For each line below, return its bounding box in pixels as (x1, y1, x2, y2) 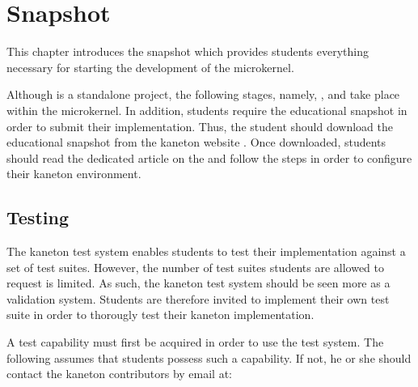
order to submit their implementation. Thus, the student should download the (6, 117, 394, 134)
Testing (6, 205, 69, 230)
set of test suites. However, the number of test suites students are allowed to (6, 258, 384, 275)
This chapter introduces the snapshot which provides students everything (6, 43, 369, 60)
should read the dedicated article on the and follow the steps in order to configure (6, 149, 412, 166)
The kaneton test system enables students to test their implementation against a (6, 243, 406, 260)
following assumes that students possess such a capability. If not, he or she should (6, 349, 412, 366)
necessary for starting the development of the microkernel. (6, 58, 294, 75)
